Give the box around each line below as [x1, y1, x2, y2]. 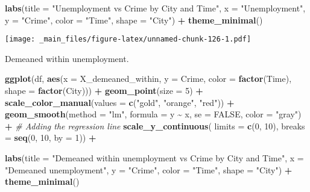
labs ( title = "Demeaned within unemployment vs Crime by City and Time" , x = [5, 152, 304, 164]
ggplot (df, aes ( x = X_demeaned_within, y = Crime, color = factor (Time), [5, 72, 292, 85]
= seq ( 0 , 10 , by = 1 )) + [5, 131, 96, 144]
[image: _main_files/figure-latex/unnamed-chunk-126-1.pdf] [5, 35, 251, 44]
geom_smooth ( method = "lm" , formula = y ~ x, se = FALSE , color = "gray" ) [5, 108, 302, 120]
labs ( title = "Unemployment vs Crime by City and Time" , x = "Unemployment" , [5, 2, 306, 14]
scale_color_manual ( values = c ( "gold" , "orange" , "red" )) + [5, 96, 235, 108]
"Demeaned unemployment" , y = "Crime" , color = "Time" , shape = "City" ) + [5, 163, 293, 176]
